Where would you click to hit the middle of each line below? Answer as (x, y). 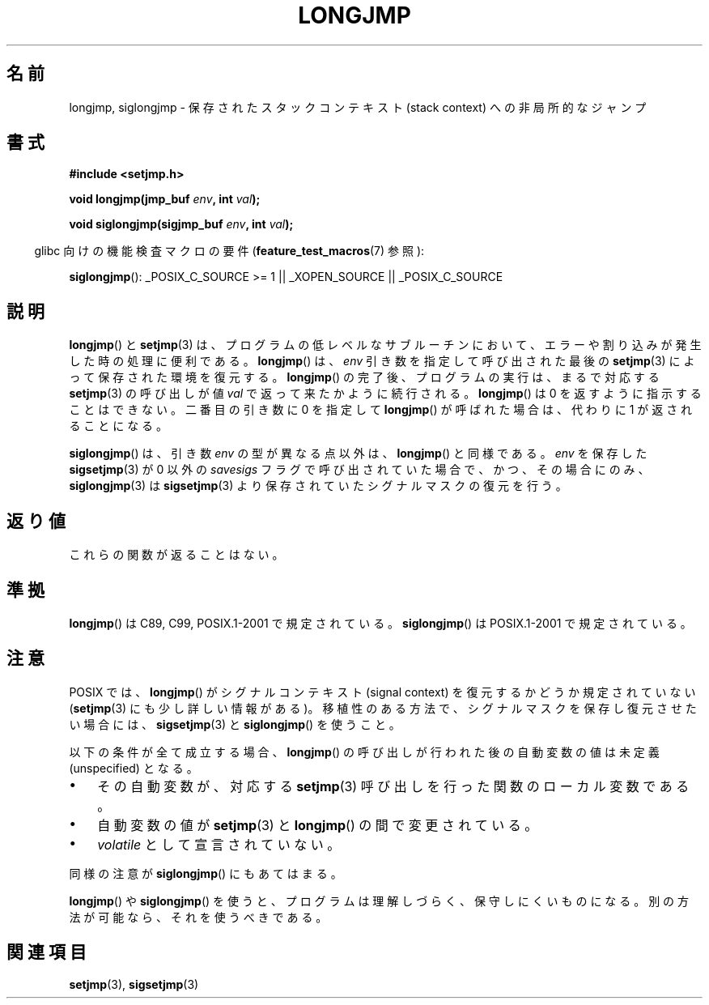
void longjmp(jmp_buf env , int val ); (165, 199)
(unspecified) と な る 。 (134, 768)
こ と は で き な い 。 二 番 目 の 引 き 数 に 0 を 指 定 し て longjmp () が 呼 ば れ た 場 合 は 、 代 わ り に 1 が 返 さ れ (381, 410)
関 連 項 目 (47, 952)
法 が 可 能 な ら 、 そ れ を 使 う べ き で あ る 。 (198, 917)
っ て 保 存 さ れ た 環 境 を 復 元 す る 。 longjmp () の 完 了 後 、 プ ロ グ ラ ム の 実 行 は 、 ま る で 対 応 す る (364, 377)
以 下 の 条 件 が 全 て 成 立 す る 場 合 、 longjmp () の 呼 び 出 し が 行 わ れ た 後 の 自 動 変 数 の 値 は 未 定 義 (364, 752)
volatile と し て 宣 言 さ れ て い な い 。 (219, 844)
